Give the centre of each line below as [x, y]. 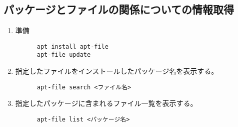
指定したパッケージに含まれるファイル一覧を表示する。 [106, 103]
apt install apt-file [72, 46]
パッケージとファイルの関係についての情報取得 [119, 9]
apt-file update [64, 55]
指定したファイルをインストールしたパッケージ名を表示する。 [117, 71]
